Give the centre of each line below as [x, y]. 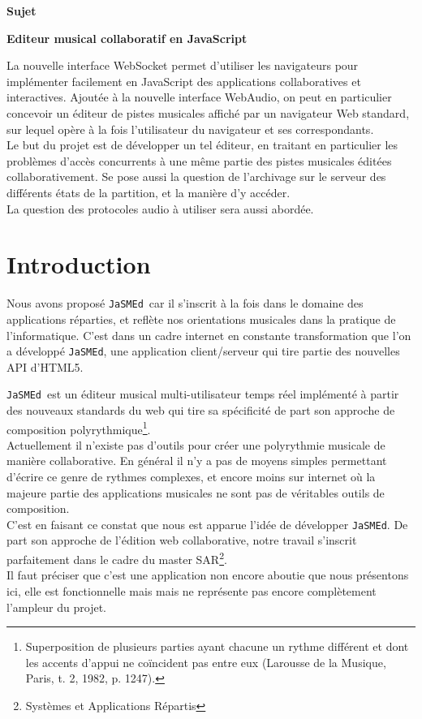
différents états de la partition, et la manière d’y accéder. [149, 192]
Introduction [79, 264]
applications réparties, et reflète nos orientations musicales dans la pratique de [201, 319]
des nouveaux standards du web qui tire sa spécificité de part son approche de [201, 410]
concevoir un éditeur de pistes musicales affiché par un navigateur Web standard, [208, 112]
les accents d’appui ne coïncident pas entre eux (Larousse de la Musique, [206, 662]
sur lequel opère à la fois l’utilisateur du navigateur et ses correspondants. [190, 129]
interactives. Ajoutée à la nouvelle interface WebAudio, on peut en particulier [199, 97]
